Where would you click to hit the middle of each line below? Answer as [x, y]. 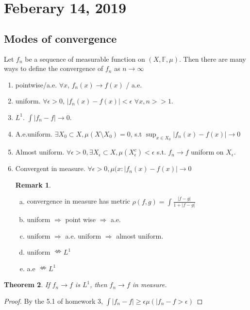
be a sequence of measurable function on [85, 59]
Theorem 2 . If [27, 284]
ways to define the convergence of [54, 68]
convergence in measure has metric [78, 201]
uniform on [207, 152]
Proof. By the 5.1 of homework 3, [53, 301]
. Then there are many [213, 59]
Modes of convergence [60, 38]
